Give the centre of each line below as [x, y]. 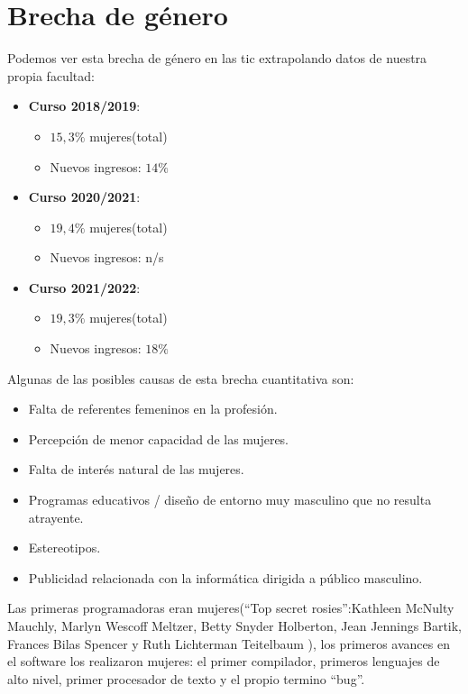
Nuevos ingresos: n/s [107, 257]
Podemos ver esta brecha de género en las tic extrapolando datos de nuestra [217, 58]
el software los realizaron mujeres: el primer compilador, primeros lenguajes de [224, 661]
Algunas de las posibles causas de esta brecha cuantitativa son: [181, 378]
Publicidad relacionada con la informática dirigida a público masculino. [225, 577]
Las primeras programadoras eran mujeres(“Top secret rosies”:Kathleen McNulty [231, 608]
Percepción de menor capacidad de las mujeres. [159, 438]
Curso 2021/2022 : [84, 287]
